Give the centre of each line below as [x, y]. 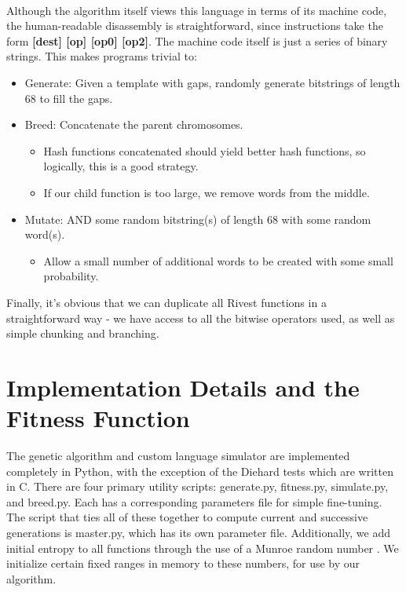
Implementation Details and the [183, 387]
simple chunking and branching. [83, 333]
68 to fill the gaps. [69, 98]
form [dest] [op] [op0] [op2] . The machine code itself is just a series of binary [197, 40]
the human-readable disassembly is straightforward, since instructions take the [195, 26]
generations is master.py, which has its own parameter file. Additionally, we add [198, 532]
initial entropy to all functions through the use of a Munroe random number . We [203, 548]
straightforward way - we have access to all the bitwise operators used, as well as [201, 318]
